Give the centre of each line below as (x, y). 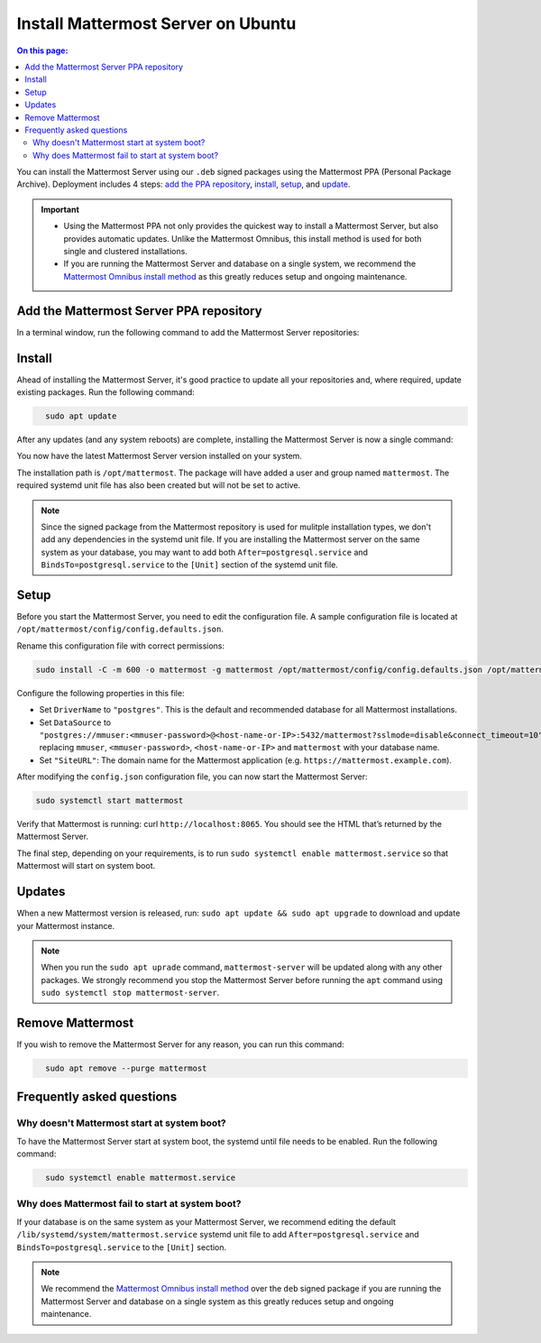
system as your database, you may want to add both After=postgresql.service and (205, 552)
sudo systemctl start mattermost (110, 801)
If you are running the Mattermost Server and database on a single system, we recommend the (240, 264)
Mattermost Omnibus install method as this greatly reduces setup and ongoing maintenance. (235, 276)
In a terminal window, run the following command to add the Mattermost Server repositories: (188, 332)
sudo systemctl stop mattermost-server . (130, 993)
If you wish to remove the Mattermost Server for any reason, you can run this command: (180, 1044)
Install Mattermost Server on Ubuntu (156, 23)
